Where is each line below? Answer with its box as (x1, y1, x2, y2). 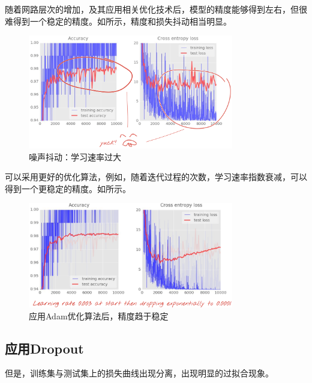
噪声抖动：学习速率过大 (29, 150, 121, 163)
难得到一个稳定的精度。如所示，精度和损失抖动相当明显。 (5, 14, 232, 27)
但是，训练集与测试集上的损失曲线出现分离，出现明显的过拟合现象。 (5, 367, 274, 379)
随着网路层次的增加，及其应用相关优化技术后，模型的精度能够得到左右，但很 (5, 3, 307, 15)
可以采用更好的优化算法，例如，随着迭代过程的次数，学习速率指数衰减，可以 (5, 170, 307, 183)
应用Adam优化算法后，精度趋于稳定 (29, 309, 169, 322)
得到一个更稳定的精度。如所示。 (5, 182, 131, 195)
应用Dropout (5, 339, 84, 357)
